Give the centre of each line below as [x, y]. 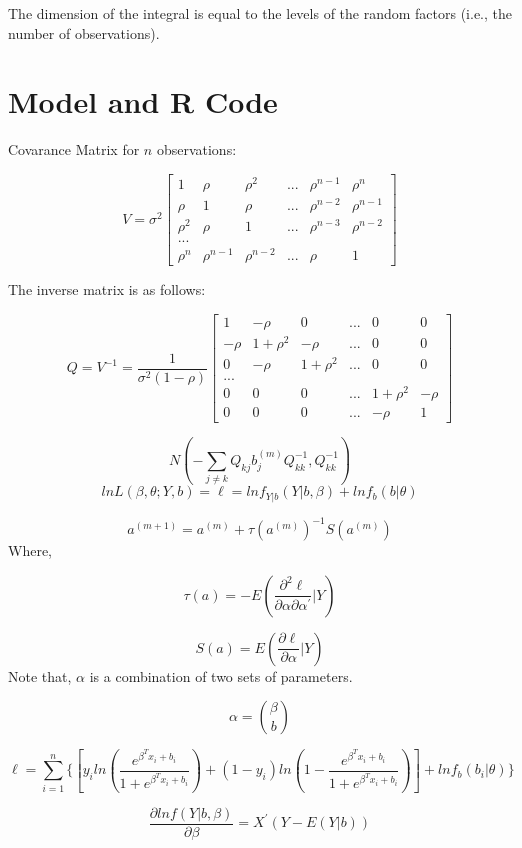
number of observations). [84, 32]
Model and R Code [143, 101]
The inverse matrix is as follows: [107, 289]
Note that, [40, 675]
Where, [30, 550]
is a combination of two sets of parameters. [221, 675]
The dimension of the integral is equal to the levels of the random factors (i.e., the [260, 13]
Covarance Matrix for [74, 149]
